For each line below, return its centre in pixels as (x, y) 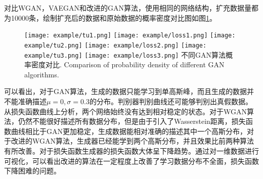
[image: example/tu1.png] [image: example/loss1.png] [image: (130, 36)
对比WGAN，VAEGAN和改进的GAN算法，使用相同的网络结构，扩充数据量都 (131, 8)
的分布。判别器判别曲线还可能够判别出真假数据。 (171, 101)
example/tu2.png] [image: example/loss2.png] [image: (116, 45)
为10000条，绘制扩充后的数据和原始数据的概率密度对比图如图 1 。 (110, 17)
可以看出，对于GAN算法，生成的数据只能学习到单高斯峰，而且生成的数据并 (129, 91)
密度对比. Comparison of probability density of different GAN (128, 64)
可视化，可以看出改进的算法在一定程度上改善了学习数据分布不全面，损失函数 (131, 161)
